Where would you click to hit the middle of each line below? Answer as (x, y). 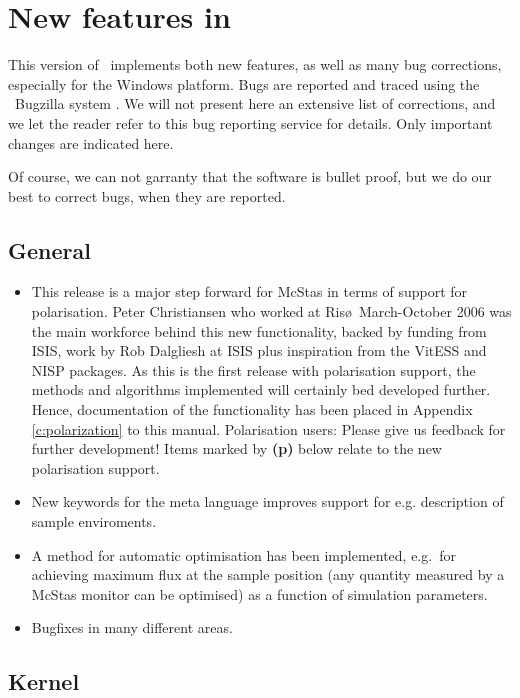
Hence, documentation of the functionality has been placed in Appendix (252, 409)
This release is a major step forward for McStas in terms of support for (249, 291)
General (49, 249)
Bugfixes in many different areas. (132, 627)
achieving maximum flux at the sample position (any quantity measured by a (268, 574)
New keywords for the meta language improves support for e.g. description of (267, 501)
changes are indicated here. (91, 142)
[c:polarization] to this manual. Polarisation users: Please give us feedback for (268, 428)
